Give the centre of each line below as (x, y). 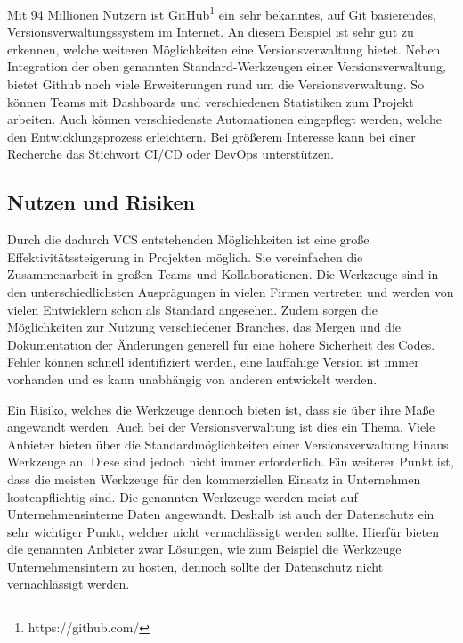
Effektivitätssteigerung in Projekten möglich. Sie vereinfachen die (185, 256)
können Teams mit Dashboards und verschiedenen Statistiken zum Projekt (211, 101)
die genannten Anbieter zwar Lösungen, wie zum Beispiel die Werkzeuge (204, 549)
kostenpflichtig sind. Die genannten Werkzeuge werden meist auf (183, 496)
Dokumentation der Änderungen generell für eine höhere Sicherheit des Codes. (221, 344)
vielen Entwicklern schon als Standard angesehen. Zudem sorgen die (192, 309)
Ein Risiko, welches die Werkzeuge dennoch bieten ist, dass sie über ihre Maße (221, 409)
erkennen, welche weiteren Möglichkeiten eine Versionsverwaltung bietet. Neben (224, 49)
